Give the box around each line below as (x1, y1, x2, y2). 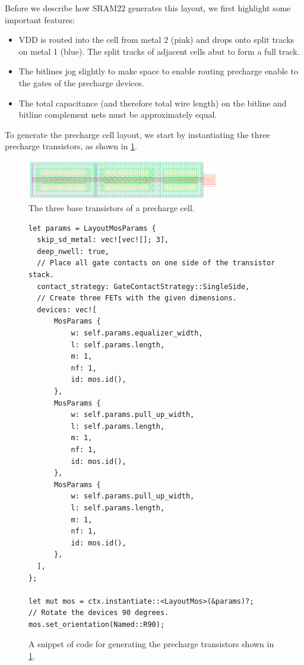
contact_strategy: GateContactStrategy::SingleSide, (37, 282, 250, 291)
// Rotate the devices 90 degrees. (28, 608, 169, 617)
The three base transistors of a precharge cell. (28, 202, 195, 214)
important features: (5, 13, 75, 26)
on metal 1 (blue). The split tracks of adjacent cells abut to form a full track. (18, 45, 300, 57)
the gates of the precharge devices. (18, 76, 144, 89)
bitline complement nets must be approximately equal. (18, 108, 217, 121)
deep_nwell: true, (37, 247, 110, 256)
